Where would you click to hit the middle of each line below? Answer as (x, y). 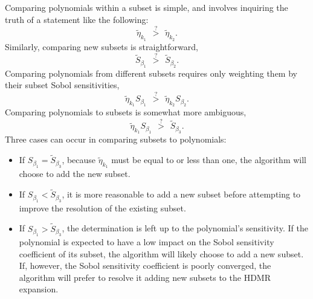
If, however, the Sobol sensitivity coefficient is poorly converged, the (145, 265)
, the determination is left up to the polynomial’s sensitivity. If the (185, 228)
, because (79, 160)
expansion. (39, 289)
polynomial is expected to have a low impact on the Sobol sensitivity (147, 241)
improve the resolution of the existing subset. (102, 207)
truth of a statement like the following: (77, 19)
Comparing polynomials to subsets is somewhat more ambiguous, (126, 112)
